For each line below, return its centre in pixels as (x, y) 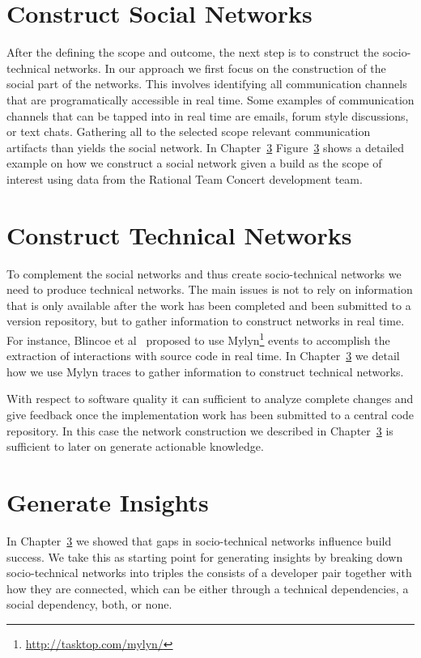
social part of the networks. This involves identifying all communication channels (207, 84)
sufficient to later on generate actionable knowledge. (135, 446)
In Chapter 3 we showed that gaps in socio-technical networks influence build (199, 540)
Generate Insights (108, 501)
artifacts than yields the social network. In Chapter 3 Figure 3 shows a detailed (206, 147)
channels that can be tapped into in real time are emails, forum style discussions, (208, 115)
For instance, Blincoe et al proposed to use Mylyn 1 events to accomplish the (198, 338)
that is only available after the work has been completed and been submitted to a (209, 305)
